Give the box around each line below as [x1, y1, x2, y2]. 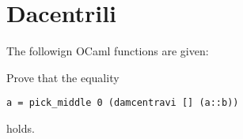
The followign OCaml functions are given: [6, 43, 209, 59]
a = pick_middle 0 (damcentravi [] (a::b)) [6, 97, 239, 109]
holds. [6, 119, 35, 136]
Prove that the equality [6, 69, 120, 85]
